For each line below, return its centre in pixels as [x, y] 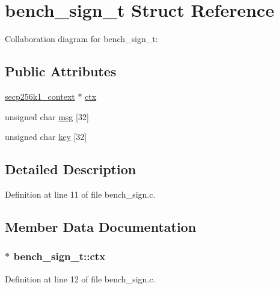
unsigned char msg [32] [47, 116]
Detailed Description [71, 169]
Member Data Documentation [101, 226]
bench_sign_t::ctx [60, 256]
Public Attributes [61, 71]
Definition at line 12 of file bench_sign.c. [80, 278]
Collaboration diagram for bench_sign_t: [81, 39]
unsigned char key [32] [46, 137]
